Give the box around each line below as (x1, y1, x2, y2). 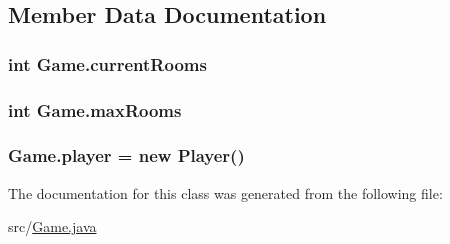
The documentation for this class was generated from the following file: (8, 182, 443, 203)
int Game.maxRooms (8, 97, 182, 122)
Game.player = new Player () (8, 143, 245, 168)
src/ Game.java (8, 216, 97, 237)
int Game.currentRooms (8, 51, 207, 76)
